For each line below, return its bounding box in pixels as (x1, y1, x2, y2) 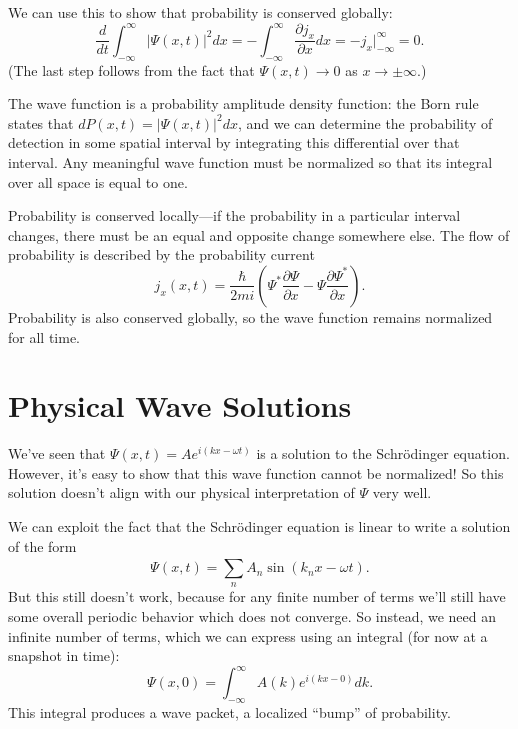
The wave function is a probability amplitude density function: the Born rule (8, 93, 479, 114)
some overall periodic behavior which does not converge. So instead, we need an (8, 606, 497, 627)
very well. (372, 482, 432, 503)
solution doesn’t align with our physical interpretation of (8, 482, 355, 503)
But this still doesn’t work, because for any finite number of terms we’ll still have (8, 586, 506, 607)
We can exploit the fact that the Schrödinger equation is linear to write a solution (8, 516, 511, 537)
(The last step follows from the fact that (8, 59, 255, 80)
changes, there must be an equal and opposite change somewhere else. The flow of (8, 224, 510, 245)
